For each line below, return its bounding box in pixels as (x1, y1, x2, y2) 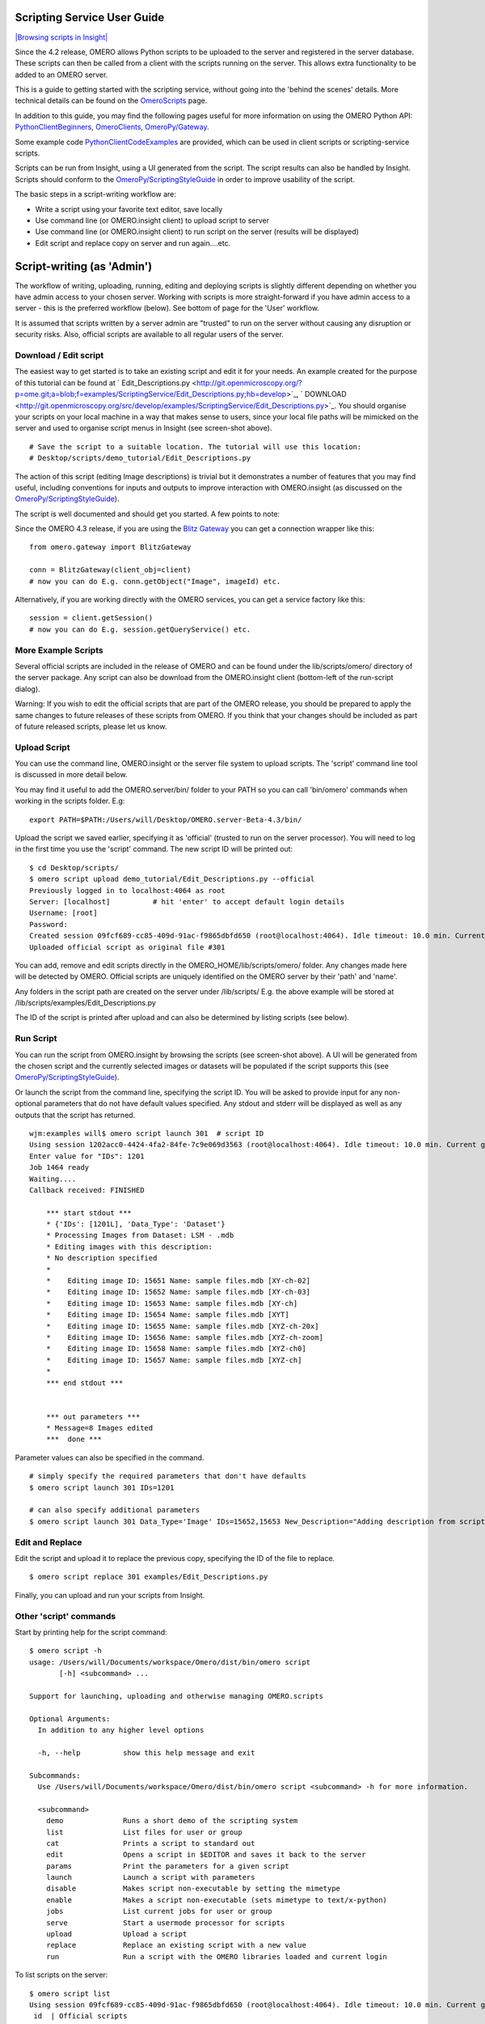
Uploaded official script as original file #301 (29, 942, 226, 951)
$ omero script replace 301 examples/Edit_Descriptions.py (29, 1572, 268, 1582)
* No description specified (45, 1253, 158, 1263)
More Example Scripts (15, 644, 104, 656)
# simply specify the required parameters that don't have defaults (29, 1472, 306, 1481)
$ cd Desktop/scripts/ (29, 863, 120, 872)
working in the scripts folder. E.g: (15, 796, 125, 806)
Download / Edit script (15, 350, 104, 360)
